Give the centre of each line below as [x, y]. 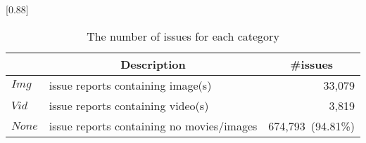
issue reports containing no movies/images [153, 125]
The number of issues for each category [183, 36]
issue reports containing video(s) [129, 105]
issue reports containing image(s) [130, 85]
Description [153, 64]
